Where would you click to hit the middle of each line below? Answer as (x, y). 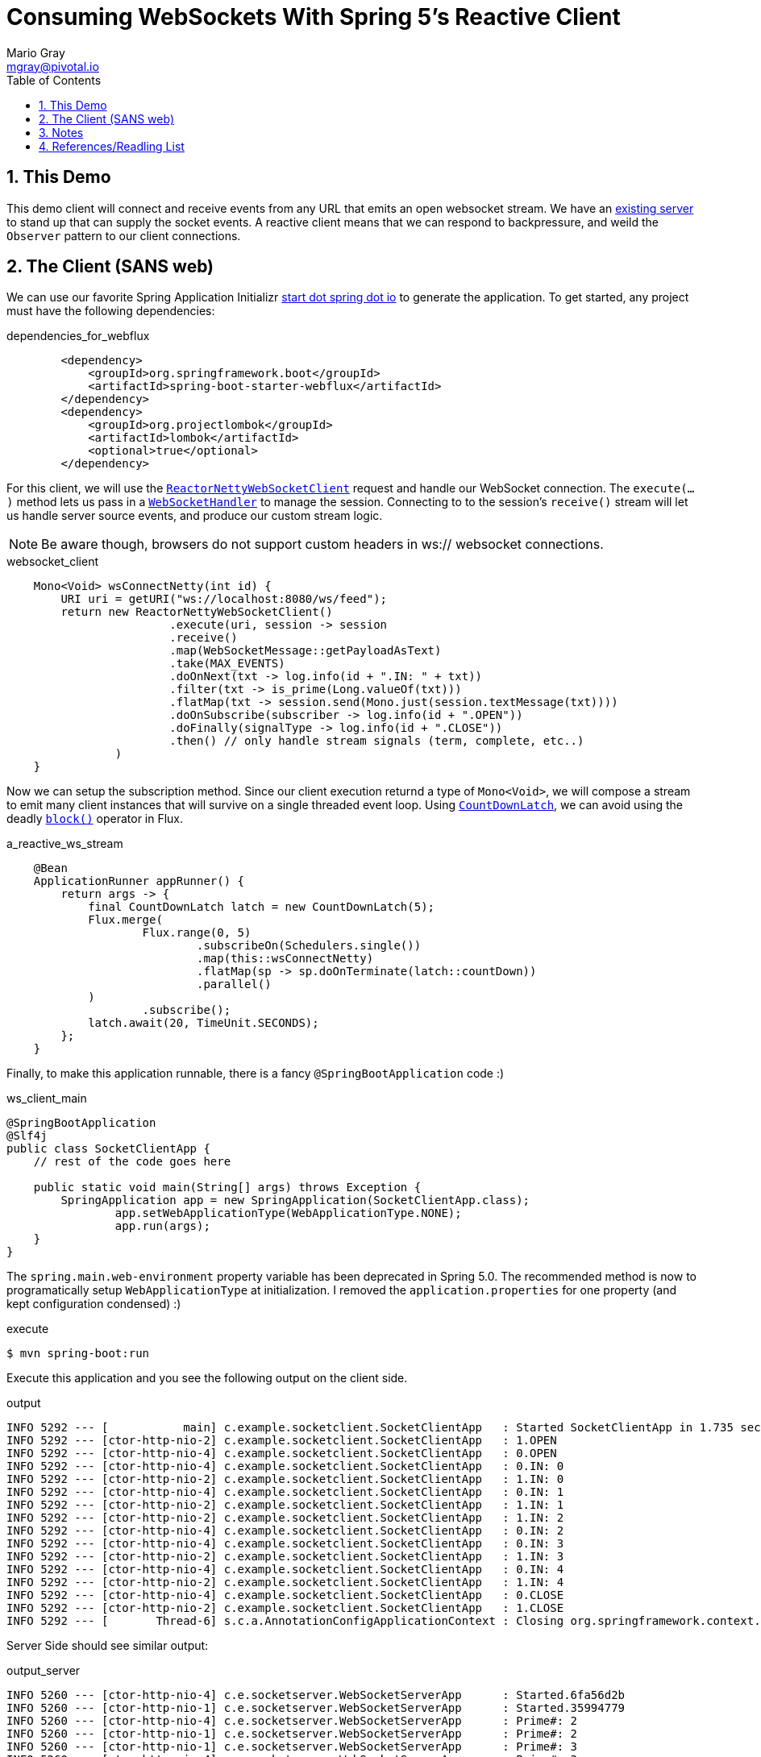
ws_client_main (47, 1099)
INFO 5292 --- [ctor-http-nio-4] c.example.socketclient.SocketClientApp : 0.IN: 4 (285, 1570)
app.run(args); (162, 1226)
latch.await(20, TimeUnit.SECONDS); (204, 1023)
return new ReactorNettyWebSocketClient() (197, 612)
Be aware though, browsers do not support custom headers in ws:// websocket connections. (322, 544)
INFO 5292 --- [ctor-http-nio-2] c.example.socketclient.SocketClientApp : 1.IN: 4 (285, 1583)
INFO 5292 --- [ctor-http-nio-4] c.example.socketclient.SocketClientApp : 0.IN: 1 (285, 1492)
